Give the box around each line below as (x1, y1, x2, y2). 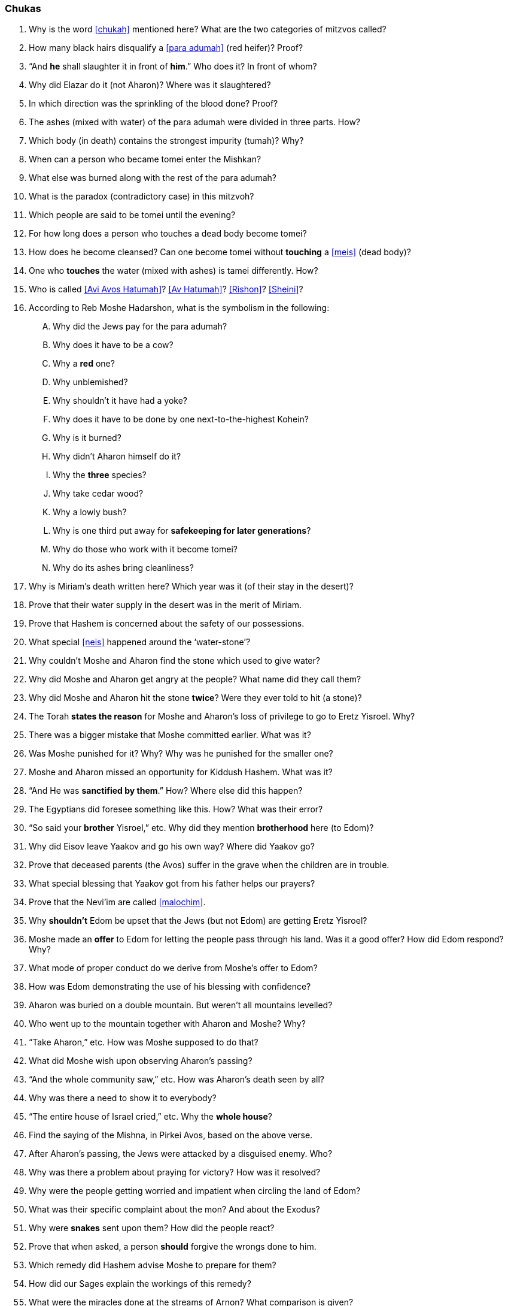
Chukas (5, 2, 41, 14)
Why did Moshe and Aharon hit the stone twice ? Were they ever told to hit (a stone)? (29, 693, 362, 703)
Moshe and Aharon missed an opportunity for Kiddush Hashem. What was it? (29, 767, 333, 778)
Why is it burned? (53, 433, 121, 443)
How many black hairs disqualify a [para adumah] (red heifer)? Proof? (29, 43, 303, 53)
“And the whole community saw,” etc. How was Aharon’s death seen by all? (29, 1074, 325, 1085)
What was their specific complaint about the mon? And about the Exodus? (29, 1204, 320, 1215)
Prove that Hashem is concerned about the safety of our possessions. (29, 618, 305, 629)
